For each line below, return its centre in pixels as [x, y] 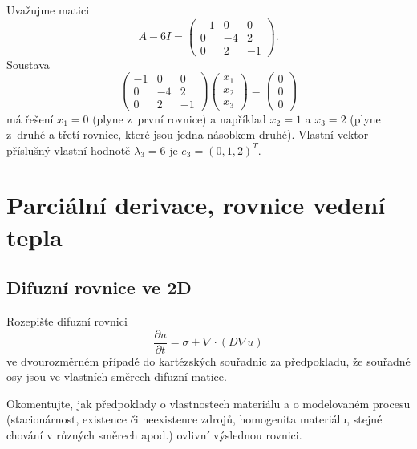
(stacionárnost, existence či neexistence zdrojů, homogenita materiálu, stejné [194, 419]
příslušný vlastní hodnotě [69, 150]
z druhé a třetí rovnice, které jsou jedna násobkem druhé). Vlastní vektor [188, 134]
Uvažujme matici [48, 10]
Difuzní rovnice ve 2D [99, 287]
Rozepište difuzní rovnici [67, 321]
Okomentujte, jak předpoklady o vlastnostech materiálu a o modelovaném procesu [208, 403]
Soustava [28, 64]
